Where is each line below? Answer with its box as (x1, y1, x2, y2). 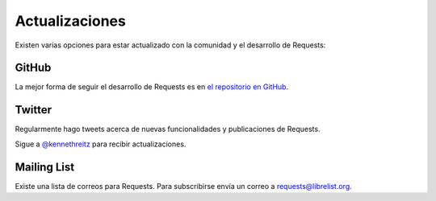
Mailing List (15, 160, 75, 174)
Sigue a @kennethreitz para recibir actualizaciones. (15, 139, 187, 149)
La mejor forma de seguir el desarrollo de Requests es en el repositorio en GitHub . (15, 82, 289, 92)
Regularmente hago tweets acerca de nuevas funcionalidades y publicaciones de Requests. (15, 125, 321, 134)
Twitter (15, 103, 52, 117)
